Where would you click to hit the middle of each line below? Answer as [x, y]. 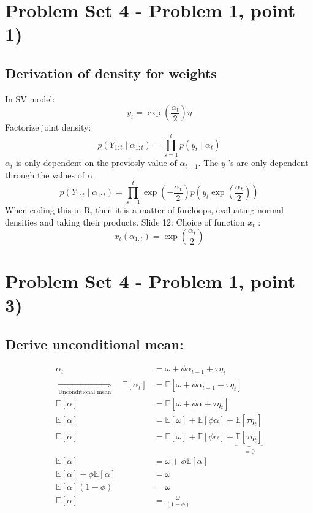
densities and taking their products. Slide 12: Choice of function [125, 222]
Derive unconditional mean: [94, 344]
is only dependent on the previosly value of [96, 163]
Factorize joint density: [48, 127]
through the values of [45, 174]
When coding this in [43, 210]
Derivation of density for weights [111, 73]
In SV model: [30, 98]
